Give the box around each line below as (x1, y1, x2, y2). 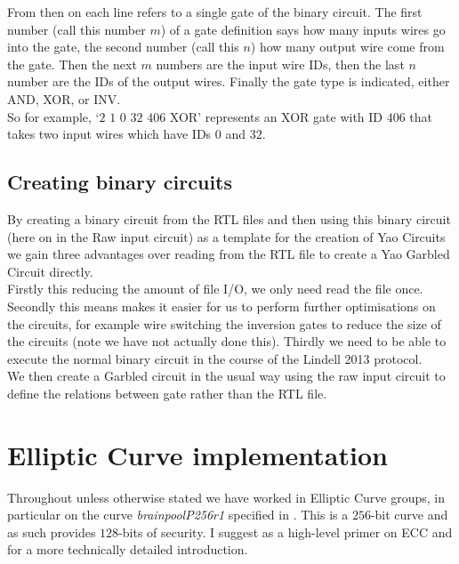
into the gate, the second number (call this (7, 37, 239, 56)
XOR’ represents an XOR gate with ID (169, 107, 383, 125)
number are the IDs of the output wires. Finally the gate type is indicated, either (7, 72, 450, 91)
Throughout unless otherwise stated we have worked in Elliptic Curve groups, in (7, 487, 445, 506)
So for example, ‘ (7, 107, 100, 125)
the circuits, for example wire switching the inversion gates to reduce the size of (7, 314, 441, 333)
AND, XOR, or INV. (7, 89, 121, 108)
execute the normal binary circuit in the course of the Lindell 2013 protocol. (7, 349, 423, 367)
